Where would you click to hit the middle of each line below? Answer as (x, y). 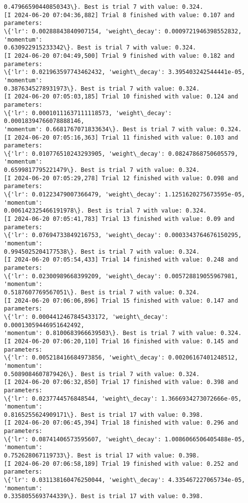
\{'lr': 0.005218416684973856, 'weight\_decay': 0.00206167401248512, (121, 358)
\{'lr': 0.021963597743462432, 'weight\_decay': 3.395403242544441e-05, (124, 72)
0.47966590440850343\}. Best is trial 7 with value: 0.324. (104, 7)
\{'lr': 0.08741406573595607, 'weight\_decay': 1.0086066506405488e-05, (124, 439)
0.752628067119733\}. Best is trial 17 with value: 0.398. (102, 456)
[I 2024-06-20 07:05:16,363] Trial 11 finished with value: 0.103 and (121, 137)
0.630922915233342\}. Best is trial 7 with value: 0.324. (100, 48)
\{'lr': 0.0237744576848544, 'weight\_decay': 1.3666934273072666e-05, (123, 398)
